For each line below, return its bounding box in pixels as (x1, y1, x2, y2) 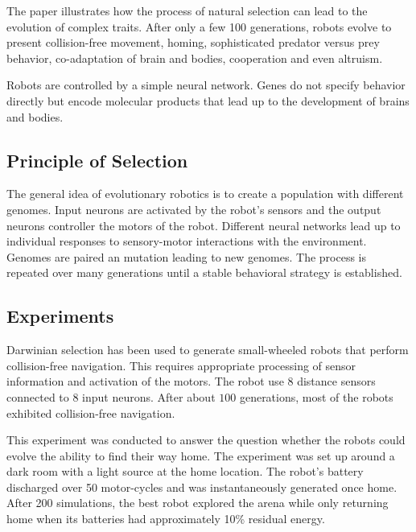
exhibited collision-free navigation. (6, 404, 175, 421)
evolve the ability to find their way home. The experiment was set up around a (6, 447, 395, 464)
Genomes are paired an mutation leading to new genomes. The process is (6, 248, 366, 265)
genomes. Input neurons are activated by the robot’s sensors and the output (6, 200, 381, 217)
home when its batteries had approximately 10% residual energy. (6, 510, 325, 527)
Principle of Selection (6, 147, 188, 172)
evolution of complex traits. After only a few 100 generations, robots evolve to (6, 18, 392, 35)
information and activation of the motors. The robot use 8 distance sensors (6, 373, 376, 390)
